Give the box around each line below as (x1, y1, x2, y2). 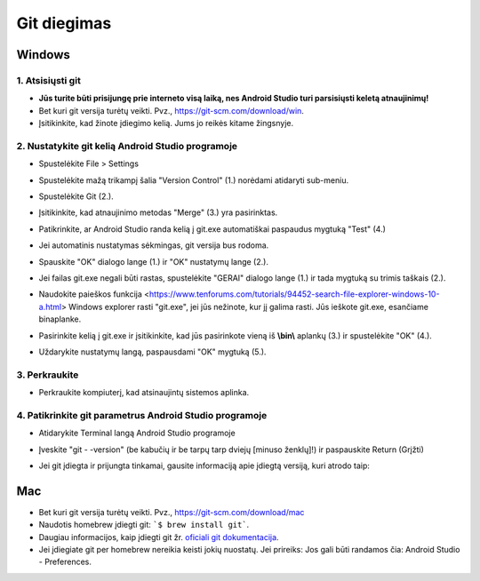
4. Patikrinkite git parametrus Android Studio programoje (16, 409, 268, 421)
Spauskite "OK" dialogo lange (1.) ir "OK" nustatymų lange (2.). (38, 256, 268, 267)
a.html (38, 301, 62, 312)
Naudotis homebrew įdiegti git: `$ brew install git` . (38, 520, 250, 530)
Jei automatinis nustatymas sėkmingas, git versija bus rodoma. (38, 240, 269, 251)
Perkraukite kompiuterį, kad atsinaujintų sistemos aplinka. (38, 387, 250, 398)
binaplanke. (38, 314, 82, 324)
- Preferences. (38, 556, 92, 568)
